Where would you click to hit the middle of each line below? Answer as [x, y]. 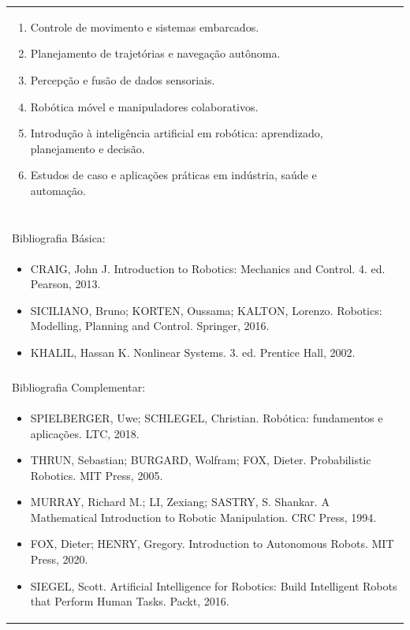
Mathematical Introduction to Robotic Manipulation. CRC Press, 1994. [203, 517]
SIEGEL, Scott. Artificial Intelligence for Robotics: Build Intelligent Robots [214, 585]
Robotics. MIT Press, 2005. [97, 475]
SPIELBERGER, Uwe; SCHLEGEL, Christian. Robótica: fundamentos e [207, 417]
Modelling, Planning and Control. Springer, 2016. [150, 326]
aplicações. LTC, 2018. [85, 433]
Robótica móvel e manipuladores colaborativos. [144, 106]
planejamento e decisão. [88, 148]
